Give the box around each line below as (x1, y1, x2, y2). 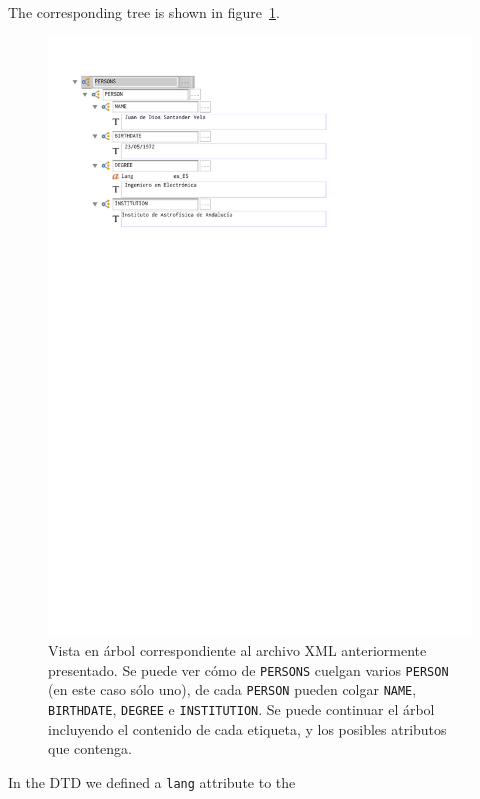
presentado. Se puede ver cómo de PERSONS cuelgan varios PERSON (48, 659, 449, 680)
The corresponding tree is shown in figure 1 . (8, 2, 280, 22)
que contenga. (48, 738, 132, 759)
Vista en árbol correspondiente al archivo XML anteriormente (48, 640, 427, 661)
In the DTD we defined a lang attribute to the (8, 771, 296, 792)
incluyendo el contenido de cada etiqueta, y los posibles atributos (48, 718, 447, 739)
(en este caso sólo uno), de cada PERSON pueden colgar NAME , (48, 679, 417, 700)
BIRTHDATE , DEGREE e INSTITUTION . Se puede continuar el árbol (48, 699, 435, 720)
